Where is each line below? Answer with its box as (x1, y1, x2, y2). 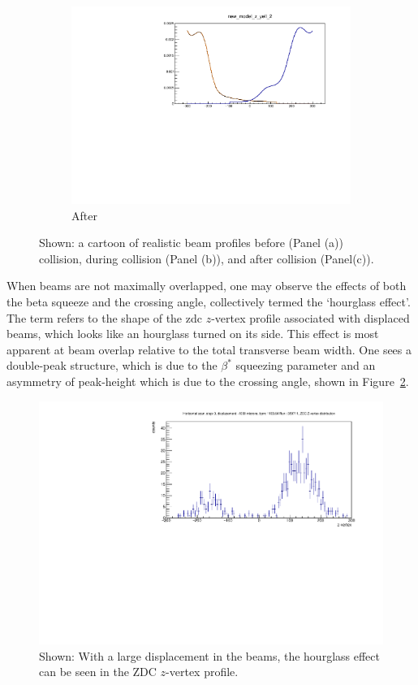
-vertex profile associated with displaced (211, 309, 410, 326)
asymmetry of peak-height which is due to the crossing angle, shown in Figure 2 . (6, 373, 409, 390)
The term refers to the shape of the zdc (6, 309, 202, 326)
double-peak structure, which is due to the (6, 357, 218, 374)
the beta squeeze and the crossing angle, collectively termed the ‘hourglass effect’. (6, 293, 411, 310)
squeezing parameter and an (235, 357, 376, 374)
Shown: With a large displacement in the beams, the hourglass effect (39, 647, 380, 664)
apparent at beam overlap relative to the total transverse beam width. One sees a (6, 340, 412, 358)
